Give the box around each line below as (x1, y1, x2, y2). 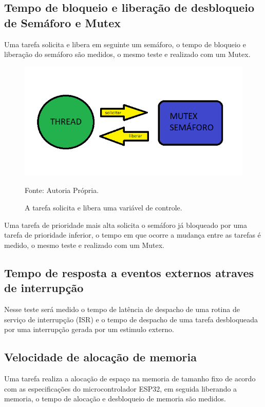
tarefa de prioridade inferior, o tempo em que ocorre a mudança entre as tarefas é (4, 229, 261, 240)
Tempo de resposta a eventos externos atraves (4, 264, 254, 280)
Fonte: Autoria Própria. (25, 185, 99, 196)
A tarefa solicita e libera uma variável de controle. (25, 202, 182, 212)
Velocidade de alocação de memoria (4, 349, 197, 365)
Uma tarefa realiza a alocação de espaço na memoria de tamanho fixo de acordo (4, 373, 256, 383)
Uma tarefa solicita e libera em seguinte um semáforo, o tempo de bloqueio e (4, 38, 246, 49)
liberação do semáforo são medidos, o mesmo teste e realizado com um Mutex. (4, 49, 251, 60)
